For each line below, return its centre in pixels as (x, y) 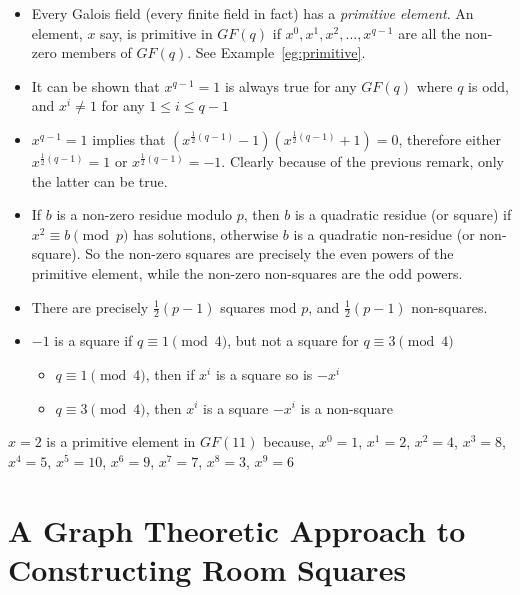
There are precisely (90, 306)
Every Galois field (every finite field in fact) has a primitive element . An (252, 13)
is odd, (489, 85)
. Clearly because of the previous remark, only (363, 160)
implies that (129, 138)
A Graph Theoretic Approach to (237, 529)
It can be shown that (95, 85)
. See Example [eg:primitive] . (276, 52)
